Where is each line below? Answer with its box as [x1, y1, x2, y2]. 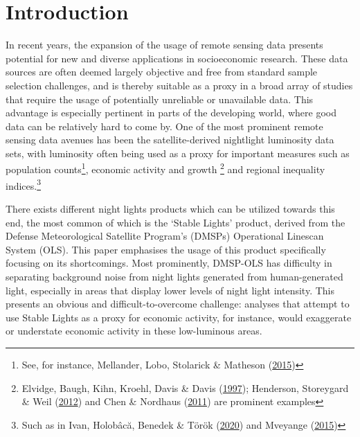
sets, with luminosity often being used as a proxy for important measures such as [6, 145, 350, 160]
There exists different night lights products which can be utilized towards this [6, 201, 335, 215]
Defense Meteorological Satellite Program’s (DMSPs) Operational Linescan [6, 229, 324, 243]
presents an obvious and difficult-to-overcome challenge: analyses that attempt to [6, 296, 350, 311]
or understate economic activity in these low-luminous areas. [6, 323, 262, 338]
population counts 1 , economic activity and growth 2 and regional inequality [6, 160, 325, 177]
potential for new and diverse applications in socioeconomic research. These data [6, 51, 348, 65]
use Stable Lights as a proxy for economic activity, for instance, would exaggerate [6, 310, 352, 324]
